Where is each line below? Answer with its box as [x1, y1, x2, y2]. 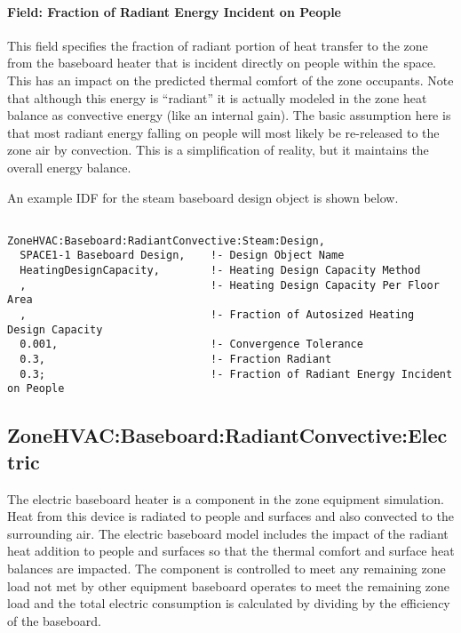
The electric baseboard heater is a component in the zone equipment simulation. [7, 489, 444, 508]
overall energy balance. [7, 157, 131, 176]
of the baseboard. [7, 611, 101, 629]
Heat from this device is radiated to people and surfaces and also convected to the [7, 507, 454, 525]
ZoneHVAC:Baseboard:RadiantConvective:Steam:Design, [7, 234, 325, 247]
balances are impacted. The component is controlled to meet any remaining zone [7, 558, 446, 577]
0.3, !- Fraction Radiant [20, 353, 332, 366]
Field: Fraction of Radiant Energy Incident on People [7, 2, 341, 20]
